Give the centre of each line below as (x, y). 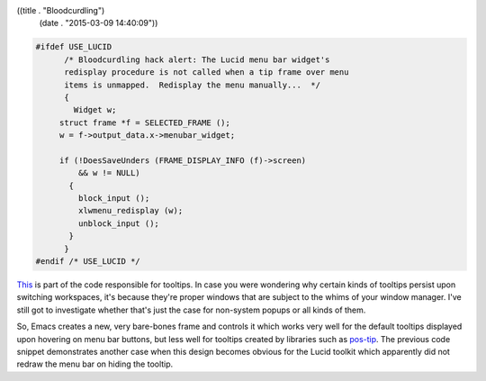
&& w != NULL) (109, 173)
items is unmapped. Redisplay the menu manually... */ (193, 85)
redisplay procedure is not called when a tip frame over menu (207, 73)
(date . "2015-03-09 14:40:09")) (99, 23)
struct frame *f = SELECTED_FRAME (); (145, 122)
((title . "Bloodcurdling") (61, 10)
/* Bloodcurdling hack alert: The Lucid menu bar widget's (197, 59)
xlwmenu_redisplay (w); (130, 211)
